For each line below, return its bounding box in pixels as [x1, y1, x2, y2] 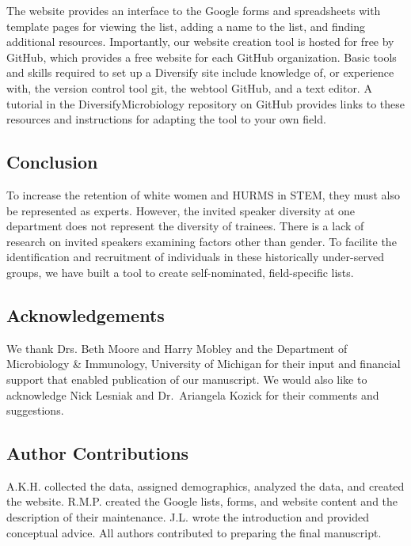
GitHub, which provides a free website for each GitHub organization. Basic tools [6, 48, 397, 65]
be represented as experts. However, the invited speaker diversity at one [6, 202, 356, 218]
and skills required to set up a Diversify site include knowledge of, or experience [6, 64, 394, 81]
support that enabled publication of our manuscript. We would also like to [6, 370, 367, 387]
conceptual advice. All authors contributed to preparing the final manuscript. [6, 524, 382, 540]
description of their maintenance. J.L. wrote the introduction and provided [6, 509, 370, 525]
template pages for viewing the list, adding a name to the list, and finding [6, 17, 365, 34]
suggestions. [6, 402, 64, 419]
